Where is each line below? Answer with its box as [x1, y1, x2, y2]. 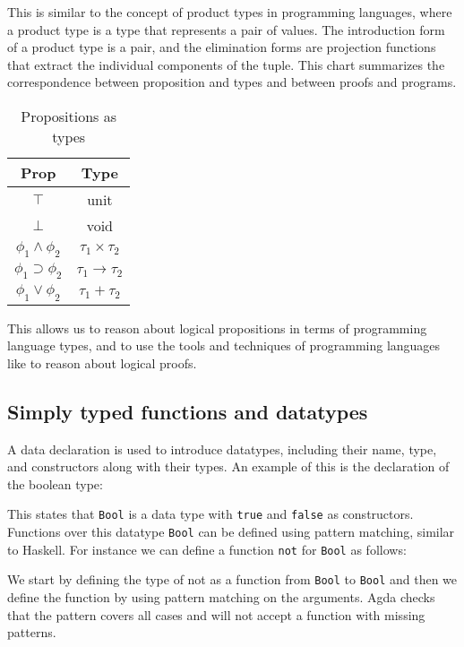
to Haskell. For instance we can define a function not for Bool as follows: [7, 539, 407, 558]
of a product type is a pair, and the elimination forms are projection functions [7, 38, 436, 56]
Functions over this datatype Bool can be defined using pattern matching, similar [7, 522, 455, 540]
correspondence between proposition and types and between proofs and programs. [7, 73, 457, 91]
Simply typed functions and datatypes [7, 397, 368, 425]
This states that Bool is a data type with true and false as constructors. [7, 505, 414, 523]
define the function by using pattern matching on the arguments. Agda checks [7, 587, 435, 606]
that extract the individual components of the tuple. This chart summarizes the [7, 55, 445, 73]
